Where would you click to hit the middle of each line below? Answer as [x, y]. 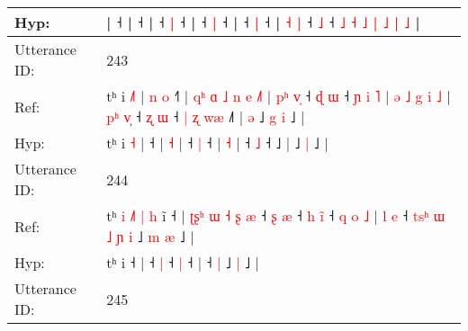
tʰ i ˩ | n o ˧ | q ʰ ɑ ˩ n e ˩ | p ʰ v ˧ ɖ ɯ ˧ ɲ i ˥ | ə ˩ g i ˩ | [279, 96]
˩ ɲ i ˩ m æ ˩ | [150, 236]
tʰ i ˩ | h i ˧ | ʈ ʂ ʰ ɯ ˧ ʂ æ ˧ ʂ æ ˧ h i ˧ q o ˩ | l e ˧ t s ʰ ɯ [276, 215]
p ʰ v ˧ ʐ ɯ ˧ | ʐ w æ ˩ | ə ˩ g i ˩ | [206, 116]
